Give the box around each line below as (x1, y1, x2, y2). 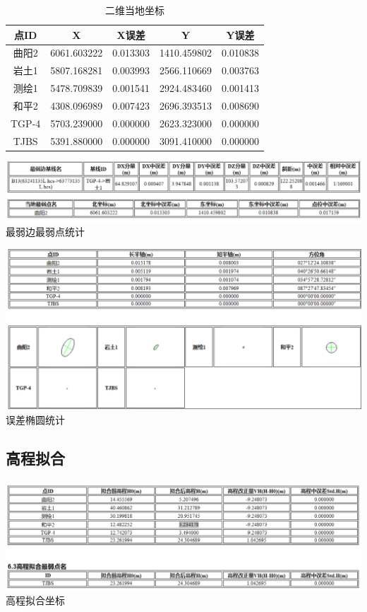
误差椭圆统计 (6, 412, 65, 427)
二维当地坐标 (104, 3, 164, 17)
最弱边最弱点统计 (6, 224, 85, 239)
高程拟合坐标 (6, 593, 65, 608)
